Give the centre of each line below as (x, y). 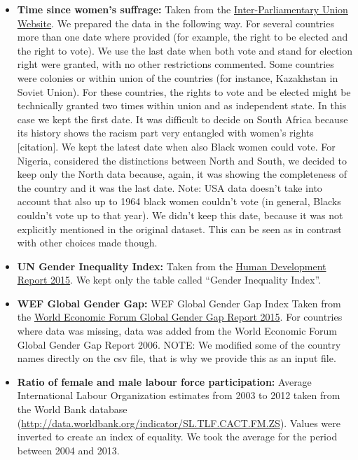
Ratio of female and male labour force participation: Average (164, 381)
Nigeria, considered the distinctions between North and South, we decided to (182, 160)
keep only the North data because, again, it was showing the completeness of (182, 174)
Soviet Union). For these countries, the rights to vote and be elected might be (184, 91)
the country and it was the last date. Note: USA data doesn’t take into (170, 187)
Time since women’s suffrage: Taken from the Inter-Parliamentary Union (183, 9)
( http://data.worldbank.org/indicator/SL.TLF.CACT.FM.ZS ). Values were (179, 423)
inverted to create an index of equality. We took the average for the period (177, 437)
